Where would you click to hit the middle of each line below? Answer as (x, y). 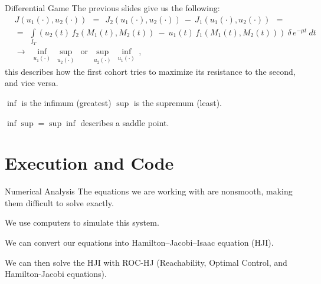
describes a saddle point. (125, 122)
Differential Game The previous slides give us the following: (112, 8)
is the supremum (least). (178, 102)
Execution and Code (89, 163)
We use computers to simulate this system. (82, 222)
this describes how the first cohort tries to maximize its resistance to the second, (150, 71)
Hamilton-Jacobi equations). (56, 274)
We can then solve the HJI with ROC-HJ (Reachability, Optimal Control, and (146, 262)
